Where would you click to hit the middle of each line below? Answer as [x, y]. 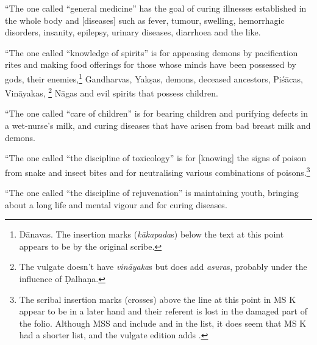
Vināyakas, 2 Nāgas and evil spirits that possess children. [112, 92]
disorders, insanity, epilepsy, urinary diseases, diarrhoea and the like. [133, 32]
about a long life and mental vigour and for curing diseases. [116, 204]
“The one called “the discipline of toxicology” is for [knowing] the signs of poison [156, 158]
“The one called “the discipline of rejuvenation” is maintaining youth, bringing [152, 193]
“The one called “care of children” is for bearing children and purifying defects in [157, 113]
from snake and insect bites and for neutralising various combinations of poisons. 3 [158, 171]
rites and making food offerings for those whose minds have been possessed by [151, 64]
